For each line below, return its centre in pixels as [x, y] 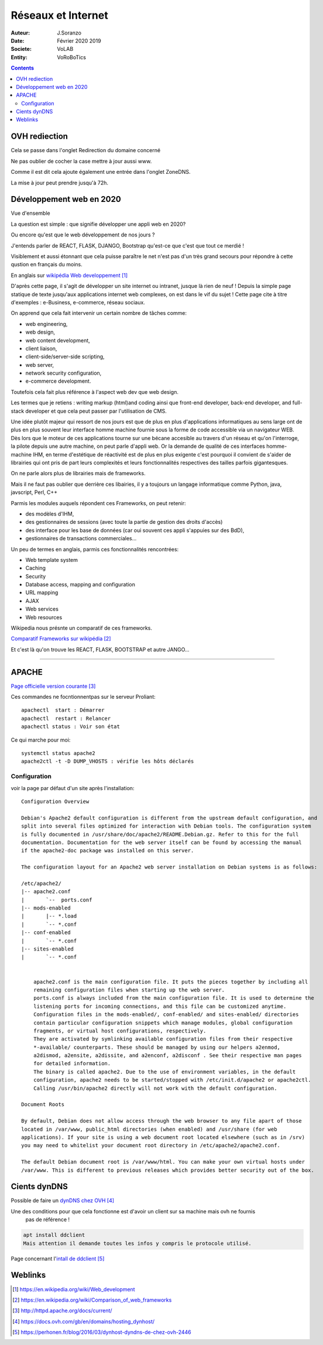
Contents [23, 68]
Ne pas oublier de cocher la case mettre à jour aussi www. [81, 161]
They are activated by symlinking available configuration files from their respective [163, 1039]
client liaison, [41, 348]
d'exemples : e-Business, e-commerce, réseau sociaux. [78, 302]
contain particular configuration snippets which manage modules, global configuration [163, 1023]
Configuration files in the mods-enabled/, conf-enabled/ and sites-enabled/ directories [166, 1015]
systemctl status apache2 [59, 753]
